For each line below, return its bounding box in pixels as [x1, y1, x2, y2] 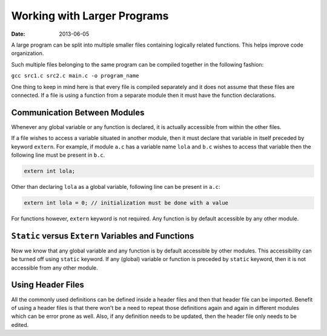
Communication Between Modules [11, 107, 145, 117]
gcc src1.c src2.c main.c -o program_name [11, 73, 139, 79]
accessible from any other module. [11, 264, 98, 271]
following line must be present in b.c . [11, 151, 105, 159]
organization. [11, 50, 44, 57]
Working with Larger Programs [11, 9, 169, 22]
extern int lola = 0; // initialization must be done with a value [24, 199, 229, 206]
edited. [11, 321, 29, 328]
